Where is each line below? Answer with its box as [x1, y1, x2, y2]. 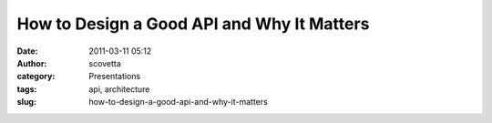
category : [16, 71, 56, 82]
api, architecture [88, 83, 150, 95]
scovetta [88, 57, 122, 68]
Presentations [88, 71, 141, 82]
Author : [16, 57, 47, 68]
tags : [16, 83, 37, 95]
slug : [16, 97, 36, 108]
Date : [16, 46, 38, 56]
